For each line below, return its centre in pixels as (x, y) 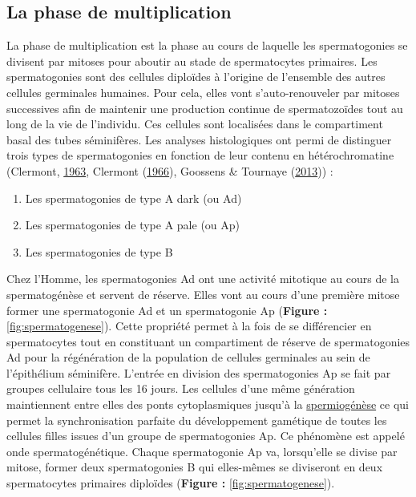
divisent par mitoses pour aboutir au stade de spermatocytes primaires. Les (192, 61)
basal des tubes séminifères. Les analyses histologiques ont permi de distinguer (199, 139)
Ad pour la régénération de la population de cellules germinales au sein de (188, 357)
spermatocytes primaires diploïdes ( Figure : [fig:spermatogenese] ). (171, 483)
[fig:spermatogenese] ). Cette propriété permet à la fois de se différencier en (189, 326)
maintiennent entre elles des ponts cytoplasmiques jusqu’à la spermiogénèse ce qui (208, 404)
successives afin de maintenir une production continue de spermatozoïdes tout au (205, 108)
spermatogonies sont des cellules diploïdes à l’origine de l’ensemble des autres (196, 77)
